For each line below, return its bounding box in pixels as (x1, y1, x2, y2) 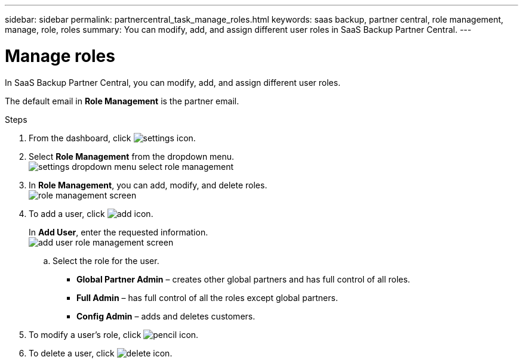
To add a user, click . (29, 208, 153, 219)
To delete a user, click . (29, 348, 173, 358)
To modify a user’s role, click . (29, 329, 199, 340)
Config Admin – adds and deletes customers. (76, 311, 256, 321)
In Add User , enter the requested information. (29, 227, 208, 237)
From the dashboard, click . (29, 132, 196, 143)
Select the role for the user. (53, 255, 159, 266)
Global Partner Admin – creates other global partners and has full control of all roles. (76, 274, 410, 284)
